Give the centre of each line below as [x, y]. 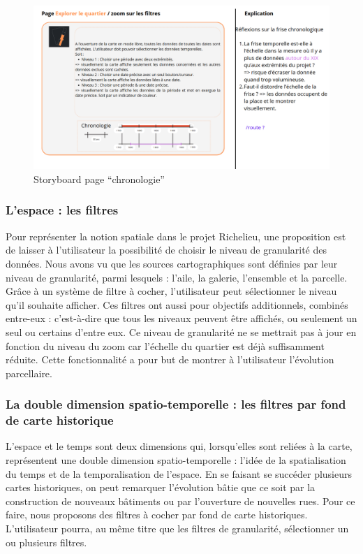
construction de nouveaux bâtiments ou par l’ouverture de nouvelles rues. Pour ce [180, 501]
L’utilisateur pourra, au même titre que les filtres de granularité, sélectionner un [177, 528]
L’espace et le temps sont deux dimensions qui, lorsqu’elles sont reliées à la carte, [179, 446]
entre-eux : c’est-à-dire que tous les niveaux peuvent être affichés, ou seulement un [181, 318]
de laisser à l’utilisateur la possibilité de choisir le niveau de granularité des [166, 250]
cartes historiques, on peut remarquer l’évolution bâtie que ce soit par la [161, 487]
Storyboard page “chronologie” [99, 178]
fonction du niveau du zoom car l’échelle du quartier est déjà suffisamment [165, 345]
